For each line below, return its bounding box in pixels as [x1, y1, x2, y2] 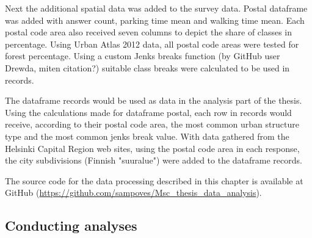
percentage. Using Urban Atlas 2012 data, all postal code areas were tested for [5, 37, 299, 50]
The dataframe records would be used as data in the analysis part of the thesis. [5, 94, 302, 107]
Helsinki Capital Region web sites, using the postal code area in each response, [5, 142, 300, 154]
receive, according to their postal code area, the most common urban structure [5, 118, 299, 131]
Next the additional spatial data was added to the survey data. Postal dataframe [5, 2, 308, 14]
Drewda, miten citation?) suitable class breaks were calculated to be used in [5, 61, 290, 74]
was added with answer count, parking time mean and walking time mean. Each [5, 13, 305, 26]
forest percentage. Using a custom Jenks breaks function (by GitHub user [5, 49, 280, 62]
